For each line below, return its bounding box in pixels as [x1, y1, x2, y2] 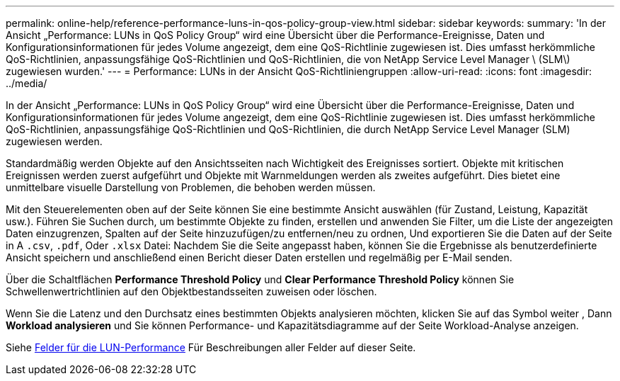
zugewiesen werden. [6, 135, 103, 147]
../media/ [6, 77, 47, 89]
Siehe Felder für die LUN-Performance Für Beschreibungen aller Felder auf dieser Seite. [6, 341, 416, 353]
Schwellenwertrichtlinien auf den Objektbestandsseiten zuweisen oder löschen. [6, 285, 377, 297]
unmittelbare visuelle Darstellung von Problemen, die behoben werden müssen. [6, 181, 376, 193]
